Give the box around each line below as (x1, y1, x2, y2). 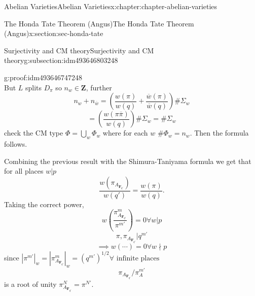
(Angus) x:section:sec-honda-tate (4, 28, 103, 39)
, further (86, 82, 112, 92)
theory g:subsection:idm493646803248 (4, 55, 118, 65)
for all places (4, 166, 44, 176)
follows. (4, 138, 27, 149)
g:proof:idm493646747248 (4, 72, 83, 82)
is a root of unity (4, 278, 57, 289)
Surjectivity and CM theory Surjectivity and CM (4, 45, 154, 55)
